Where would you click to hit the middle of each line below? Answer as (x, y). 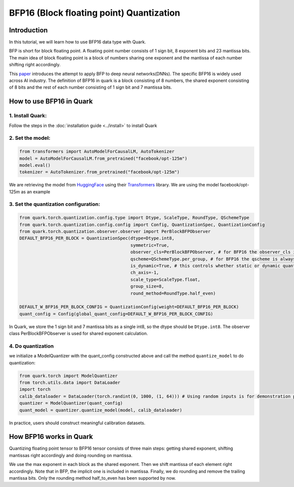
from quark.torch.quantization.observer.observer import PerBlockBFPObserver (115, 231)
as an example (36, 192)
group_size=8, (147, 286)
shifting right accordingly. (35, 65)
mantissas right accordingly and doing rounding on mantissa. (71, 455)
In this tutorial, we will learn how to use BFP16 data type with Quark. (78, 42)
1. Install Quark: (28, 116)
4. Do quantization (31, 346)
